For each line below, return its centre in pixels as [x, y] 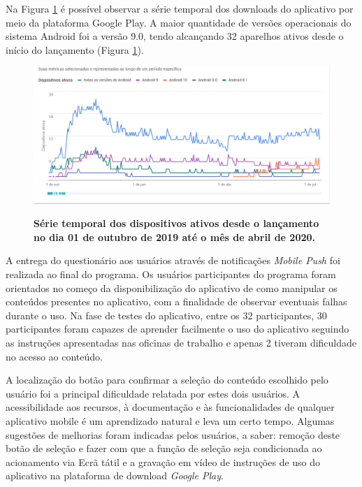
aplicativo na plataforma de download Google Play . [115, 475]
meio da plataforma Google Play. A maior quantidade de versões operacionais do [179, 22]
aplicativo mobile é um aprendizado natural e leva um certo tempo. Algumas [170, 420]
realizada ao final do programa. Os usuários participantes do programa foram [171, 274]
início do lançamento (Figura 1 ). [75, 49]
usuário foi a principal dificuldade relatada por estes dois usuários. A [153, 393]
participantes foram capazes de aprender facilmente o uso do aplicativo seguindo [178, 329]
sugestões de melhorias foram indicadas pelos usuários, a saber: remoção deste [173, 434]
